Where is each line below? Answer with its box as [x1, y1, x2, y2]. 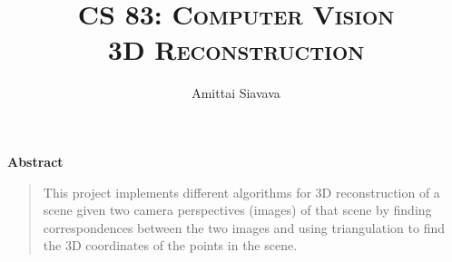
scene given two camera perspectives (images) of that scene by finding [43, 200, 432, 219]
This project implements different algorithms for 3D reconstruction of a [43, 182, 440, 201]
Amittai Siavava [192, 83, 280, 102]
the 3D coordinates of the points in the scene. [43, 236, 298, 255]
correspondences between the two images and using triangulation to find [43, 218, 445, 237]
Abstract [7, 151, 64, 170]
